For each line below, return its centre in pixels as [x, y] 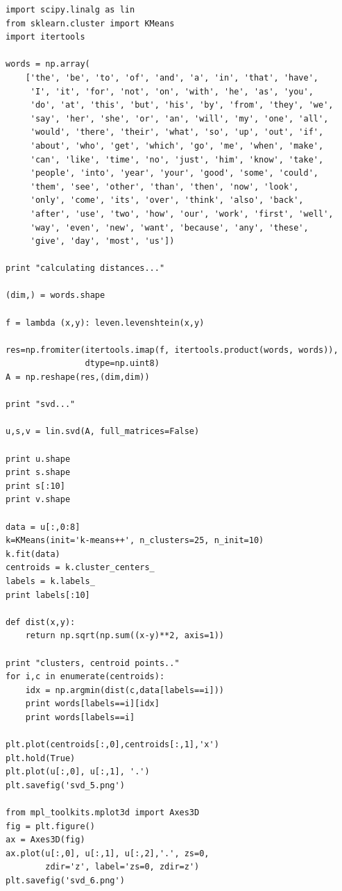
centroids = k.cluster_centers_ [80, 568]
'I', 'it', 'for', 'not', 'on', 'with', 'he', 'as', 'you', [172, 91]
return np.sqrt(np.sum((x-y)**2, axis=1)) [125, 636]
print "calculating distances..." [85, 268]
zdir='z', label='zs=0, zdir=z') [122, 867]
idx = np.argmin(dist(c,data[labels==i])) [125, 690]
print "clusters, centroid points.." [93, 663]
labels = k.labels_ [50, 581]
